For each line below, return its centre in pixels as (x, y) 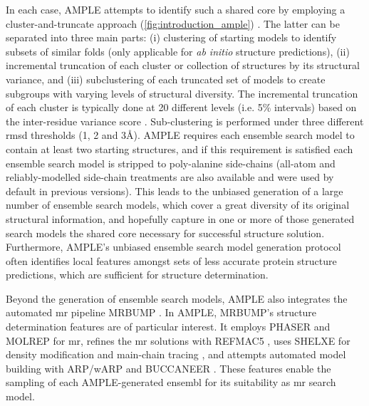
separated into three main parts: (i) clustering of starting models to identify (171, 37)
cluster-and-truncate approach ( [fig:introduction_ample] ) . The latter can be (173, 23)
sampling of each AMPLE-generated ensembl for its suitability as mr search (171, 382)
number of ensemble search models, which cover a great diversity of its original (178, 205)
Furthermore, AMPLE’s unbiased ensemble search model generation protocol (173, 247)
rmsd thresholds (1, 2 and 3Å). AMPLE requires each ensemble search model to (180, 135)
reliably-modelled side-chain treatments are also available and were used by (170, 177)
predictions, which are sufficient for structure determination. (137, 275)
